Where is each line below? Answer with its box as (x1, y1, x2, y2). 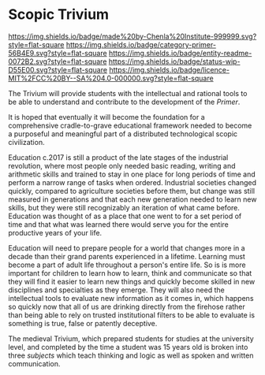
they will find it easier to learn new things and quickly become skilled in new (8, 277, 256, 286)
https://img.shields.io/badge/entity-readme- (109, 48, 252, 58)
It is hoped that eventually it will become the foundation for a (8, 112, 205, 121)
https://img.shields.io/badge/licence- (109, 65, 230, 74)
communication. (8, 358, 61, 368)
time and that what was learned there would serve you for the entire (8, 219, 229, 229)
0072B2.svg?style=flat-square (8, 57, 107, 66)
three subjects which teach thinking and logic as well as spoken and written (8, 351, 254, 360)
